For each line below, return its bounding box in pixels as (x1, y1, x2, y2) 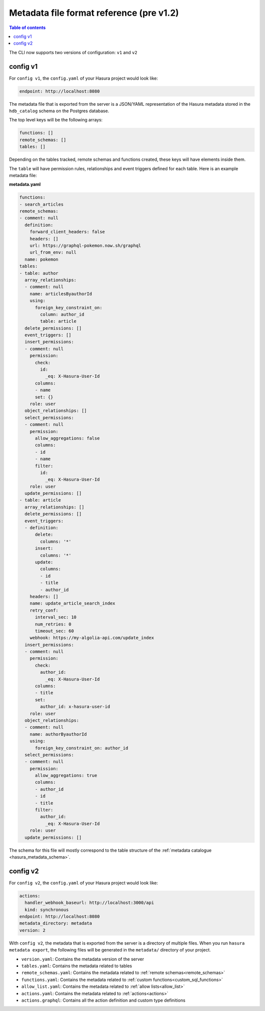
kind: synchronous (25, 907, 69, 912)
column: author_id (40, 311, 84, 317)
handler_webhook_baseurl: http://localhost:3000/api (25, 900, 154, 906)
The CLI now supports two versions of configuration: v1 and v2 (9, 49, 137, 55)
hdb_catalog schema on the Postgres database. (9, 108, 109, 114)
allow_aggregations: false (35, 435, 100, 441)
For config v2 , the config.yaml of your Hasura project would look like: (9, 880, 158, 886)
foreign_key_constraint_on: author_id (35, 745, 129, 751)
